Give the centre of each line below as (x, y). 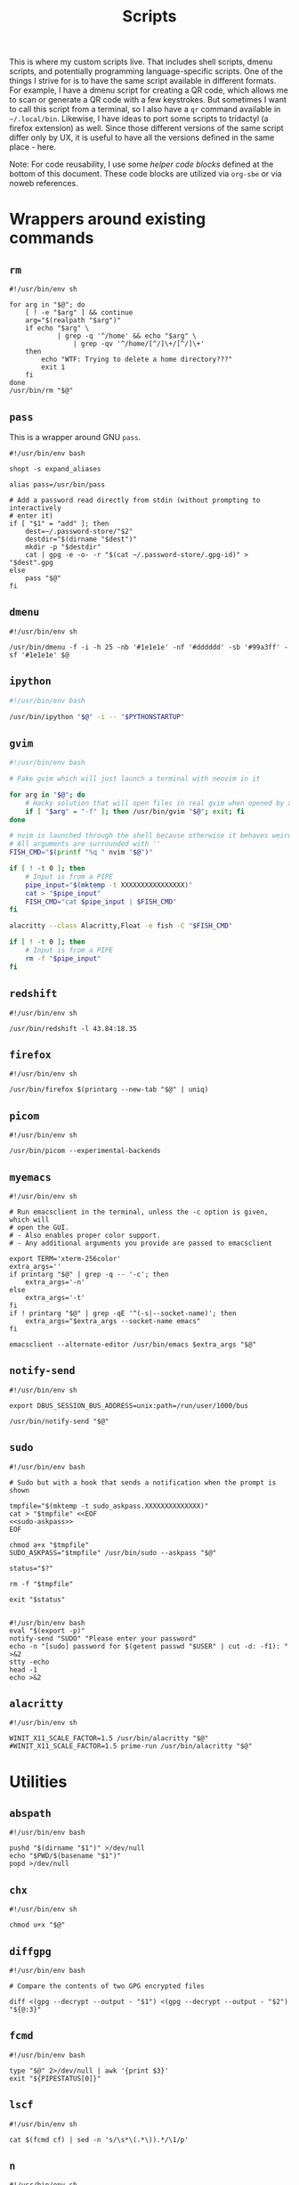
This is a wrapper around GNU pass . (75, 437)
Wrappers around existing (108, 219)
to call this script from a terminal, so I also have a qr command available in (145, 110)
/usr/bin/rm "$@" (41, 391)
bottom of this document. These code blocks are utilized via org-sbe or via (145, 174)
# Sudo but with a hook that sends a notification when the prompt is (143, 1482)
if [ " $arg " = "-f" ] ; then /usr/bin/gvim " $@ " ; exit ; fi (135, 811)
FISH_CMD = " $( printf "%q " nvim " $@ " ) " (81, 853)
